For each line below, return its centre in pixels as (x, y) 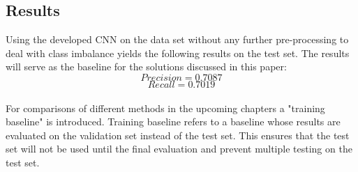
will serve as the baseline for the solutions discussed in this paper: (146, 67)
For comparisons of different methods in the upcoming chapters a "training (165, 108)
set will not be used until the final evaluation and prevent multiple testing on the (179, 149)
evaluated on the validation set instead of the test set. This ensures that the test (178, 135)
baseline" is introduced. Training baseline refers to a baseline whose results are (173, 122)
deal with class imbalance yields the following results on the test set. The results (178, 53)
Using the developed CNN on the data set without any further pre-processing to (177, 39)
